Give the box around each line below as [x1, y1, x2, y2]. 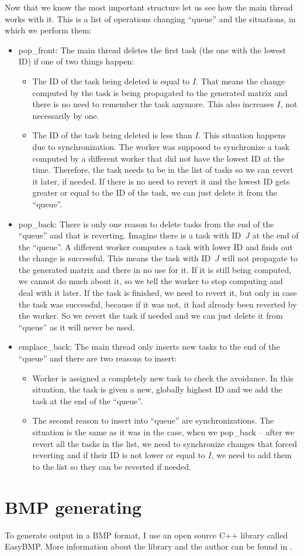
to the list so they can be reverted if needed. [32, 460, 191, 472]
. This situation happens [198, 129, 286, 141]
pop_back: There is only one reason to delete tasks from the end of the [18, 217, 274, 230]
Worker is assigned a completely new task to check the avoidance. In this [32, 371, 294, 384]
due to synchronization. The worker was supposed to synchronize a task [32, 140, 289, 152]
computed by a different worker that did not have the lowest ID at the [32, 152, 285, 164]
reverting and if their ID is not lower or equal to [32, 449, 205, 461]
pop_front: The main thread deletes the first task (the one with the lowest [18, 43, 286, 56]
